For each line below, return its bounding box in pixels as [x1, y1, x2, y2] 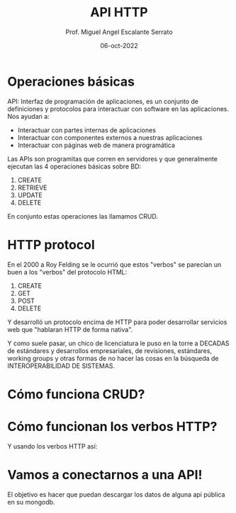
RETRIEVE [17, 183, 47, 192]
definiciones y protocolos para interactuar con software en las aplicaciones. [7, 104, 229, 113]
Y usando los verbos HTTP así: [7, 442, 98, 450]
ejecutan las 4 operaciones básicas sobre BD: [7, 162, 142, 171]
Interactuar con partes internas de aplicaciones [17, 125, 156, 134]
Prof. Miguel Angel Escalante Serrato [65, 28, 173, 36]
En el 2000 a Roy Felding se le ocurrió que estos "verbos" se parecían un [7, 260, 222, 269]
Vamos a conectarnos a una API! [7, 466, 203, 483]
